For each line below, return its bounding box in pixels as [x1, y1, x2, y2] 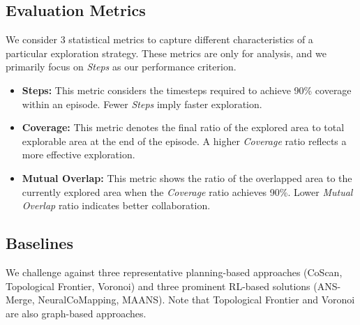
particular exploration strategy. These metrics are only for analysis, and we [6, 45, 327, 60]
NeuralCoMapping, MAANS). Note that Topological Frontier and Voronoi [38, 292, 355, 307]
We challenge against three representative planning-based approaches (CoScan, [6, 264, 343, 279]
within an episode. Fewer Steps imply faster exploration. [22, 96, 262, 111]
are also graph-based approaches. [6, 305, 147, 320]
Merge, [6, 292, 35, 307]
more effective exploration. [22, 147, 135, 162]
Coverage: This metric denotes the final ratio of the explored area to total [22, 120, 345, 135]
